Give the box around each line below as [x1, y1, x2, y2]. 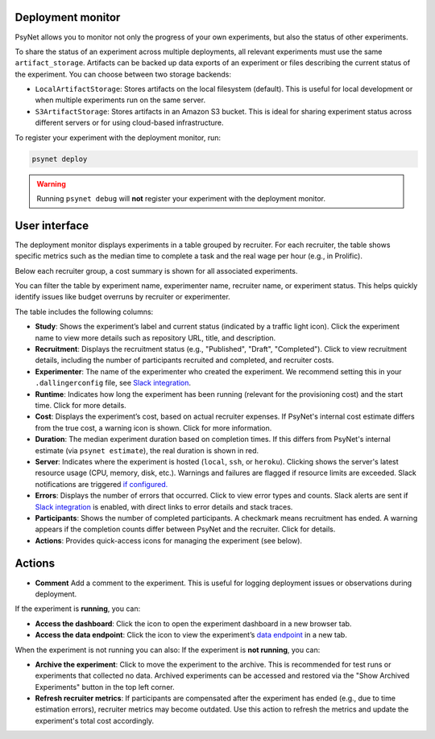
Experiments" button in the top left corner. [35, 682, 175, 692]
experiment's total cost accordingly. [35, 716, 155, 725]
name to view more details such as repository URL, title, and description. [35, 332, 276, 342]
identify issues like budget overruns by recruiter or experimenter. [14, 292, 231, 302]
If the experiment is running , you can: [14, 604, 141, 613]
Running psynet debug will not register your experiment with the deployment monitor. [36, 194, 326, 203]
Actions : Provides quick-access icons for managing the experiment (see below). [35, 535, 302, 545]
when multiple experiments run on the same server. [35, 95, 205, 105]
